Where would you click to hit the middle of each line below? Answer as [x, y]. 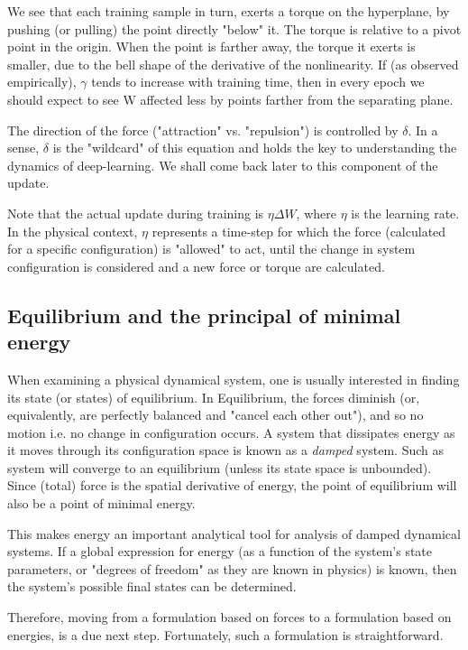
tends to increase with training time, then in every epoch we [258, 82]
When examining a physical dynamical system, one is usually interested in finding [234, 379]
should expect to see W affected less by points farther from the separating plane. [230, 99]
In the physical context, [73, 231]
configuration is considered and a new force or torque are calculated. [196, 266]
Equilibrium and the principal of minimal [204, 315]
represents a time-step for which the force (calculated [299, 231]
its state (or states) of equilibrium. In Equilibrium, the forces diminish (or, [214, 397]
